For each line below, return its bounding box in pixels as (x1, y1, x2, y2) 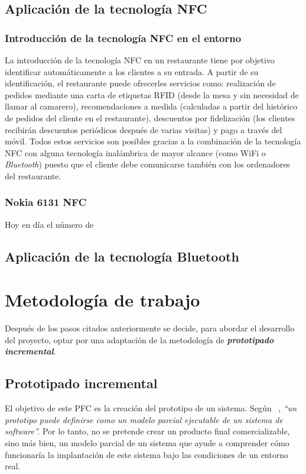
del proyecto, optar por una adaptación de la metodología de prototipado (5, 333, 274, 346)
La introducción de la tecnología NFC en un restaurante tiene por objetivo (5, 54, 275, 66)
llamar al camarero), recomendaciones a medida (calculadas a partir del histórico (5, 100, 298, 112)
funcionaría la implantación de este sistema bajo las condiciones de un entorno (5, 448, 288, 460)
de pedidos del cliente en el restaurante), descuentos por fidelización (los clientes (5, 111, 295, 124)
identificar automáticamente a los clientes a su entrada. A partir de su (5, 65, 259, 78)
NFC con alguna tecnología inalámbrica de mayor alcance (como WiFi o (5, 146, 266, 159)
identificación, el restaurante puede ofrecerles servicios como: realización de (5, 77, 276, 89)
